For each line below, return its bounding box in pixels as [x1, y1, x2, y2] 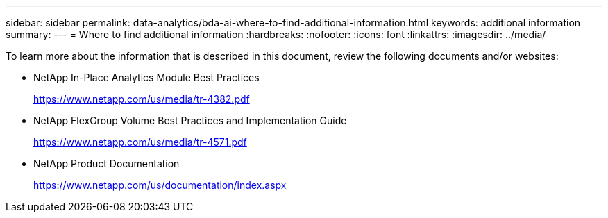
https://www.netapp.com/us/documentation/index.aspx [33, 179, 287, 191]
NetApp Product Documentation [33, 158, 180, 169]
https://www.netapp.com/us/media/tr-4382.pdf [33, 93, 250, 105]
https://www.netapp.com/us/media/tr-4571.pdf [33, 136, 247, 148]
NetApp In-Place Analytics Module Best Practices [33, 72, 260, 83]
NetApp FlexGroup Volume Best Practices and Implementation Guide [33, 115, 347, 126]
